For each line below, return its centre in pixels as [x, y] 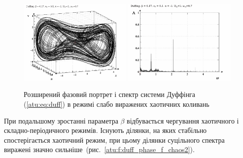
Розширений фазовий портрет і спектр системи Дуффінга [110, 94]
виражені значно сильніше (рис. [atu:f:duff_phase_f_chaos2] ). [99, 149]
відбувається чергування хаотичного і [183, 120]
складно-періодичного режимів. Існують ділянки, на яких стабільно [105, 130]
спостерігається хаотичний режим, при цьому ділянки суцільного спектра [114, 140]
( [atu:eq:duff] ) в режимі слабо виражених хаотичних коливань [117, 104]
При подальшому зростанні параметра [61, 120]
